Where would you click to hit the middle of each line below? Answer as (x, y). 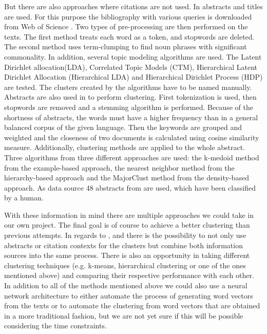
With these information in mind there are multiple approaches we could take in (129, 215)
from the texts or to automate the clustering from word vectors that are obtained (132, 305)
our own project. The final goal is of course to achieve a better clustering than (127, 225)
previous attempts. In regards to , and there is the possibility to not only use (125, 235)
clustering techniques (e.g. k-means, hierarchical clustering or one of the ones (125, 265)
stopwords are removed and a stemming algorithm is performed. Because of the (129, 107)
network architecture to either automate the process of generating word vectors (129, 295)
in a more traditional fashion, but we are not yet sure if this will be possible (124, 315)
